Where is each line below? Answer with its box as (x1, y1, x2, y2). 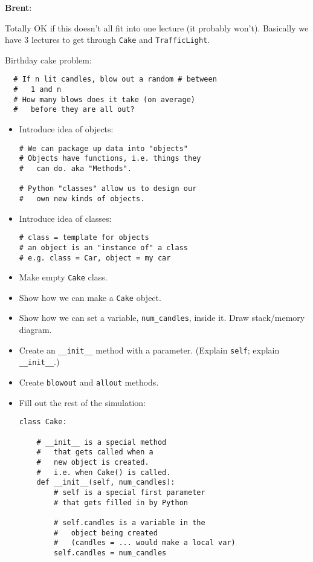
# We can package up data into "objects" (19, 144, 188, 153)
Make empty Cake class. (19, 271, 108, 283)
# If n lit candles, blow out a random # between (13, 75, 217, 84)
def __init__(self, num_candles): (36, 478, 175, 487)
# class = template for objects (19, 233, 149, 242)
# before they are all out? (13, 105, 135, 114)
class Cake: (19, 418, 67, 427)
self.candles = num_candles (54, 548, 167, 557)
